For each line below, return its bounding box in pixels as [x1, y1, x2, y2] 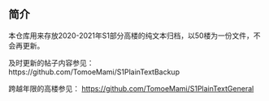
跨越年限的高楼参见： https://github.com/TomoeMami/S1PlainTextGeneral [8, 83, 254, 93]
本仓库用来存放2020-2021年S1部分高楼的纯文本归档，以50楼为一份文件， [8, 31, 254, 40]
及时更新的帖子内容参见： [8, 57, 94, 67]
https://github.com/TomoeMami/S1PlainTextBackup [8, 67, 180, 77]
